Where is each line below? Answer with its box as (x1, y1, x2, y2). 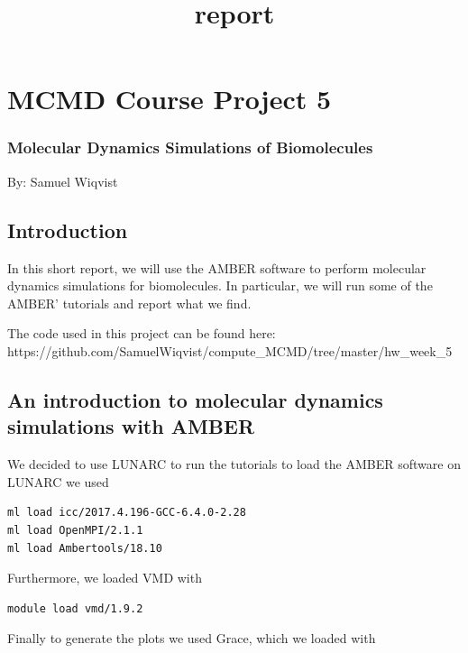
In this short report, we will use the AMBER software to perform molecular (7, 258, 427, 277)
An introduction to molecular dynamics (7, 385, 383, 413)
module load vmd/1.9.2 (7, 602, 143, 615)
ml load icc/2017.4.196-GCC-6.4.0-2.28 (7, 506, 246, 520)
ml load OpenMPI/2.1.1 (7, 523, 143, 537)
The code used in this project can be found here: (7, 324, 276, 343)
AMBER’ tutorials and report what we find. (7, 293, 252, 312)
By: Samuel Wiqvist (7, 171, 118, 190)
